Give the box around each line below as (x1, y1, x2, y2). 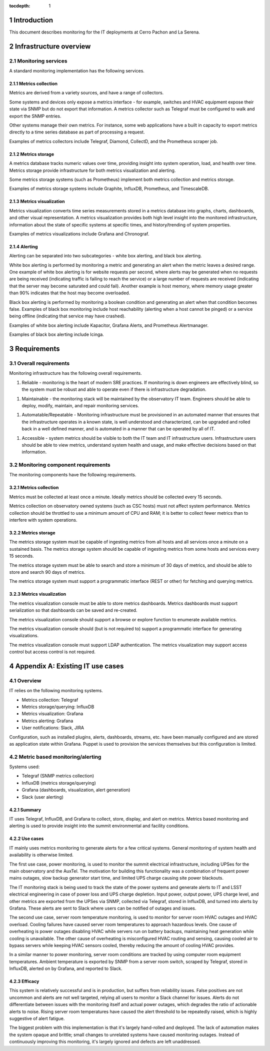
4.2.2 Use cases (9, 836, 44, 842)
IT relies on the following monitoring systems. (9, 688, 103, 694)
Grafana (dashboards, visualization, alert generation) (21, 787, 130, 793)
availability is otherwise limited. (9, 852, 73, 858)
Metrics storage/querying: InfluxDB (21, 704, 94, 710)
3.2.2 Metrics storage (9, 530, 55, 536)
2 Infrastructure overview (9, 42, 91, 50)
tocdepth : (9, 3, 30, 8)
